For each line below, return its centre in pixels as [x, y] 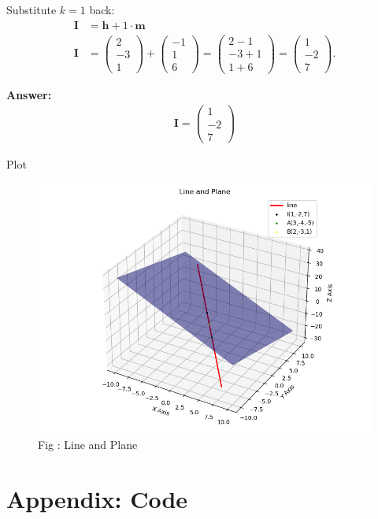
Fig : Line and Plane [88, 444]
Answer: [29, 94]
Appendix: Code [97, 498]
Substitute [31, 9]
